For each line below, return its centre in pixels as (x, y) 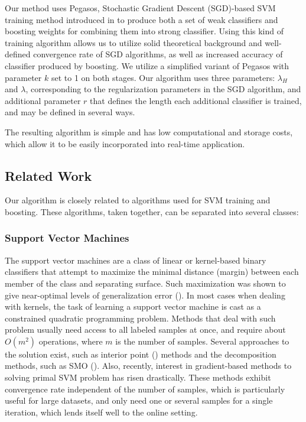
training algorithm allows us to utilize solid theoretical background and (134, 42)
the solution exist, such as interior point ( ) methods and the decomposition (141, 354)
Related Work (48, 175)
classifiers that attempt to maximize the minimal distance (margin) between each (152, 272)
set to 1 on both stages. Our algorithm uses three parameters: (163, 77)
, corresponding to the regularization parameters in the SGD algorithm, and (163, 89)
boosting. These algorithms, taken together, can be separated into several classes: (152, 211)
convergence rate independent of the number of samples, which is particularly (145, 389)
